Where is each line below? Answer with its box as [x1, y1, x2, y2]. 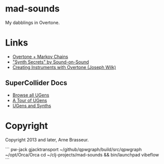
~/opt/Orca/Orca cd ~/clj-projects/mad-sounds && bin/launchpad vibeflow [5, 151, 159, 157]
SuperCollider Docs [5, 78, 67, 87]
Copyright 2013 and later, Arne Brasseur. [5, 136, 89, 142]
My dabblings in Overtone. [5, 19, 60, 25]
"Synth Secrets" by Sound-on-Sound [12, 58, 89, 65]
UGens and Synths [12, 102, 51, 108]
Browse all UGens [12, 92, 49, 98]
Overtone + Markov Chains [12, 53, 68, 59]
